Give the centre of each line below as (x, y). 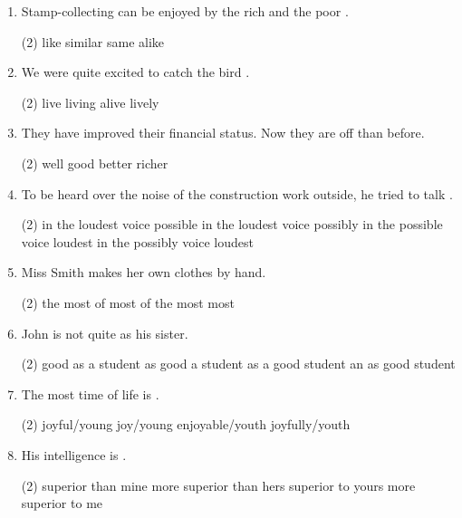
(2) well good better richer (95, 163)
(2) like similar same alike (93, 41)
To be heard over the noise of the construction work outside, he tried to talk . (237, 193)
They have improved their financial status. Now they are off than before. (223, 133)
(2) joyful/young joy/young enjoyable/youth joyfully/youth (186, 424)
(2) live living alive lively (90, 102)
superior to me (62, 503)
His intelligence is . (74, 454)
